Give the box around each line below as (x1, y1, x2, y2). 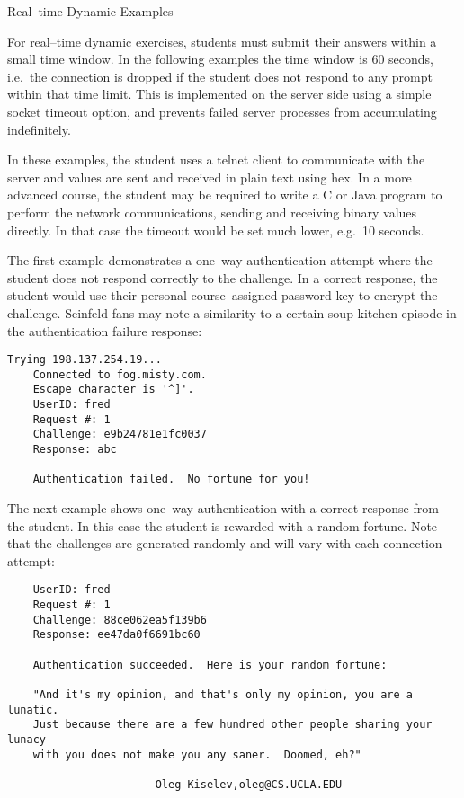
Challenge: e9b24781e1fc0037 (32, 428, 207, 441)
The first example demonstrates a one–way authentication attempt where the (7, 251, 433, 270)
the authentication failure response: (7, 321, 202, 340)
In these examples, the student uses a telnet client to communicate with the (7, 150, 425, 169)
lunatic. (7, 703, 59, 716)
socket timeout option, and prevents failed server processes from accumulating (7, 102, 437, 120)
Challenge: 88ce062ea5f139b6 (32, 613, 207, 626)
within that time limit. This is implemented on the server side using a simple (7, 84, 432, 103)
